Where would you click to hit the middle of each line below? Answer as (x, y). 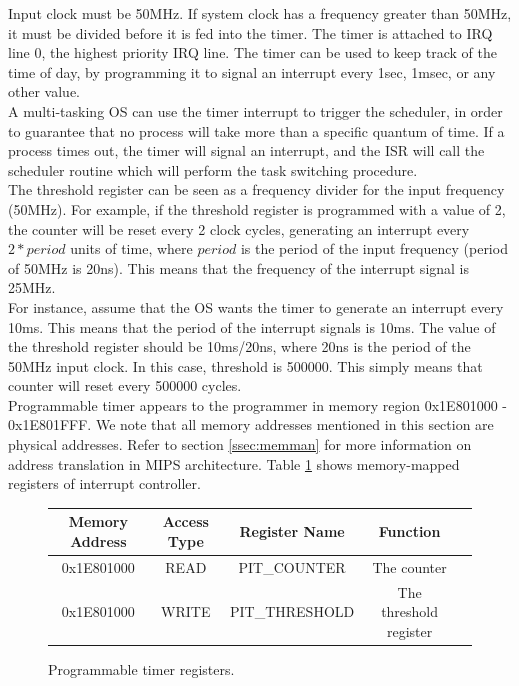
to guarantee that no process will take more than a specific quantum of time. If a (256, 130)
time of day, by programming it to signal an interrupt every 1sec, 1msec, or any (252, 71)
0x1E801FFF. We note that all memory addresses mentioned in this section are (251, 424)
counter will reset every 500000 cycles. (125, 385)
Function (409, 531)
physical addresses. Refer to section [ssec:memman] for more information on (240, 444)
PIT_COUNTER (292, 566)
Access (185, 521)
